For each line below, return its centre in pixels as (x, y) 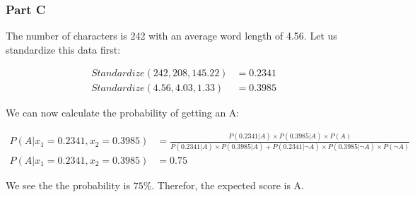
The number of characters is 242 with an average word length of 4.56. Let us (171, 36)
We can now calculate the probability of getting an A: (123, 113)
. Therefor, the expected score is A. (228, 185)
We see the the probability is (68, 185)
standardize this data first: (63, 49)
